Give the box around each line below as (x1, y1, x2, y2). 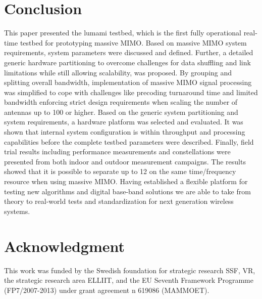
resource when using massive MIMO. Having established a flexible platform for (4, 176, 248, 187)
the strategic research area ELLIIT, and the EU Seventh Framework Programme (4, 275, 253, 285)
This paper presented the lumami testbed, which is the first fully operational (4, 27, 241, 38)
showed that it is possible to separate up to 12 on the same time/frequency (4, 166, 236, 177)
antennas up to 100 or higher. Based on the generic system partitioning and (4, 106, 238, 117)
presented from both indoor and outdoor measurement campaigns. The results (4, 156, 246, 166)
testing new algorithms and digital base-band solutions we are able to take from (4, 186, 251, 196)
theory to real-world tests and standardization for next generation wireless (4, 196, 234, 206)
